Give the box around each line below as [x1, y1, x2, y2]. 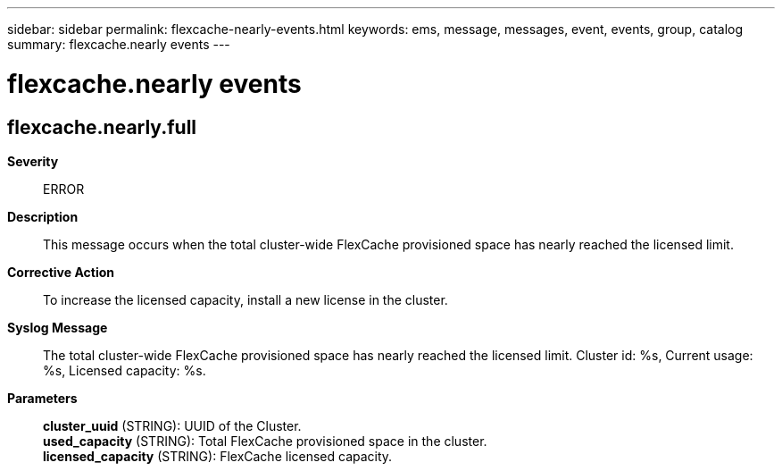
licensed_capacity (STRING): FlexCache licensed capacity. [43, 448, 393, 464]
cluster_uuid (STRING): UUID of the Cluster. [43, 417, 302, 433]
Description [7, 208, 79, 224]
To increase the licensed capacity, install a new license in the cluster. [43, 291, 448, 307]
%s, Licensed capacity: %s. [43, 362, 206, 378]
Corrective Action [7, 264, 114, 280]
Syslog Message [7, 319, 108, 335]
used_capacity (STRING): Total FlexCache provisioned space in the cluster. [43, 433, 487, 449]
